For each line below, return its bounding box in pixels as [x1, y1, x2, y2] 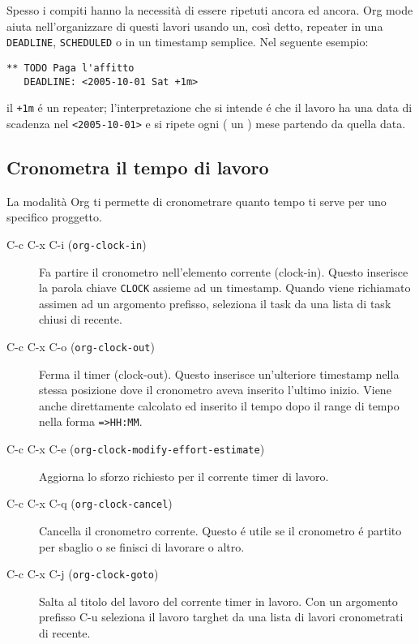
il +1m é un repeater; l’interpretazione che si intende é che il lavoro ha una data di [6, 99, 413, 116]
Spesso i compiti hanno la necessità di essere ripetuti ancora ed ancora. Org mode [6, 2, 413, 18]
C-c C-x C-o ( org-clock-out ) [6, 337, 155, 354]
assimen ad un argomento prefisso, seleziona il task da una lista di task [39, 294, 391, 311]
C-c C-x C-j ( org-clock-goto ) [6, 565, 159, 582]
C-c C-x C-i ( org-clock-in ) [6, 235, 147, 252]
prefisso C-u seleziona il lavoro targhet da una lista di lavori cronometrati [39, 608, 404, 625]
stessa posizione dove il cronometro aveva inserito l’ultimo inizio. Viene [39, 381, 391, 398]
